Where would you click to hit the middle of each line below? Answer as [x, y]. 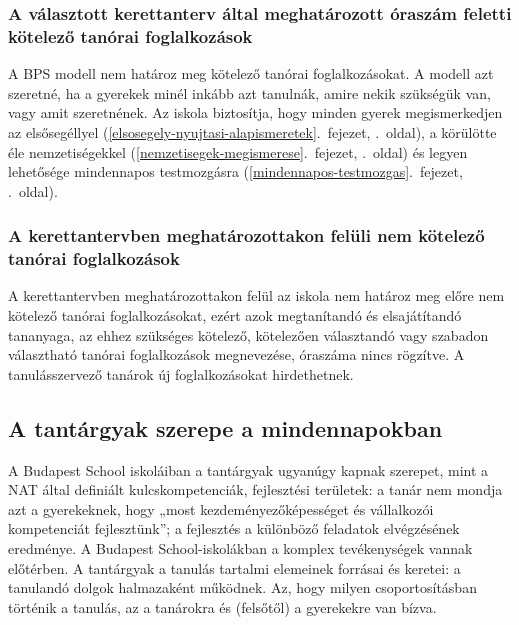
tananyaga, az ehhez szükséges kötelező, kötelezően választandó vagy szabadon [248, 334]
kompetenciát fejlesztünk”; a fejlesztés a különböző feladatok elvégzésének [234, 528]
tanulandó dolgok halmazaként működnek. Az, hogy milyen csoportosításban [242, 587]
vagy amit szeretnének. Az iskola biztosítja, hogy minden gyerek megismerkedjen [255, 112]
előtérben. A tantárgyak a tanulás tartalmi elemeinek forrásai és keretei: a [234, 567]
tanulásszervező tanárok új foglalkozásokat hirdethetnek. [181, 373]
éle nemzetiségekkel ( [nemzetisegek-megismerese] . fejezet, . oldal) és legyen [238, 151]
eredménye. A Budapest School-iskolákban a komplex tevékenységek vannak [240, 547]
